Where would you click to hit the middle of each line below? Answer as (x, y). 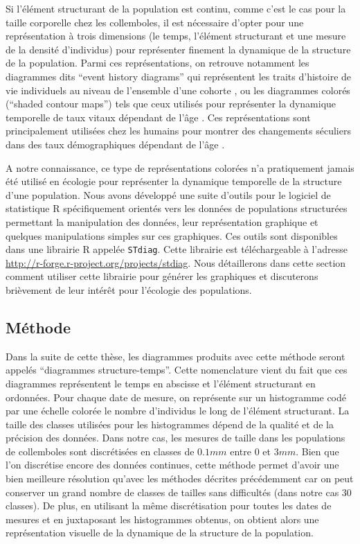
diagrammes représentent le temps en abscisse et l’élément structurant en (161, 383)
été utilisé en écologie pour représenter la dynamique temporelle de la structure (174, 181)
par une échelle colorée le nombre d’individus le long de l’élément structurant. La (178, 411)
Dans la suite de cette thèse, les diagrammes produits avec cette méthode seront (175, 356)
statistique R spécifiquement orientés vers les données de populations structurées (177, 208)
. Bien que (317, 451)
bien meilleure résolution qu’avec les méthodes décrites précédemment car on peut (180, 479)
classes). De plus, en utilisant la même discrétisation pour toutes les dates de (169, 506)
